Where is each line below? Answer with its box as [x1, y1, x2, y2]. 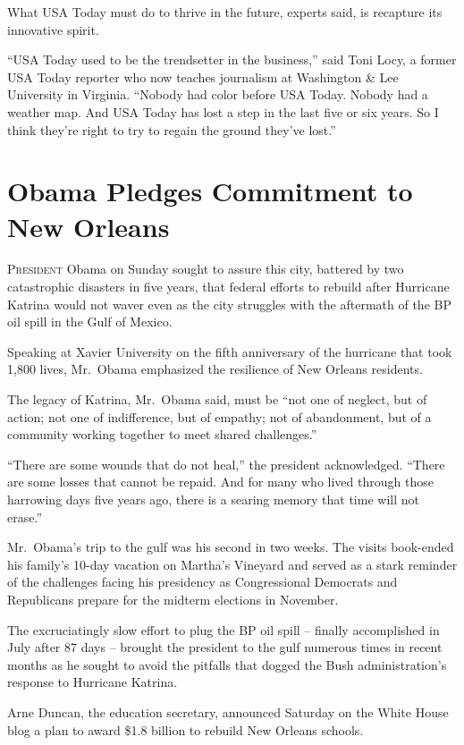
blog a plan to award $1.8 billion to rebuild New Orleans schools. [7, 720, 364, 739]
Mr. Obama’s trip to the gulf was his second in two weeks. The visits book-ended [7, 538, 454, 556]
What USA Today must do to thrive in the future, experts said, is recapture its [7, 3, 443, 21]
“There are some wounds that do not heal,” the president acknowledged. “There [7, 454, 445, 473]
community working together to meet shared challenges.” [7, 425, 317, 444]
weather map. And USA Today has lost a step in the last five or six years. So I [7, 102, 439, 121]
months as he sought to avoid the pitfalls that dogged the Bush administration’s [7, 655, 447, 673]
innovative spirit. [7, 20, 99, 38]
